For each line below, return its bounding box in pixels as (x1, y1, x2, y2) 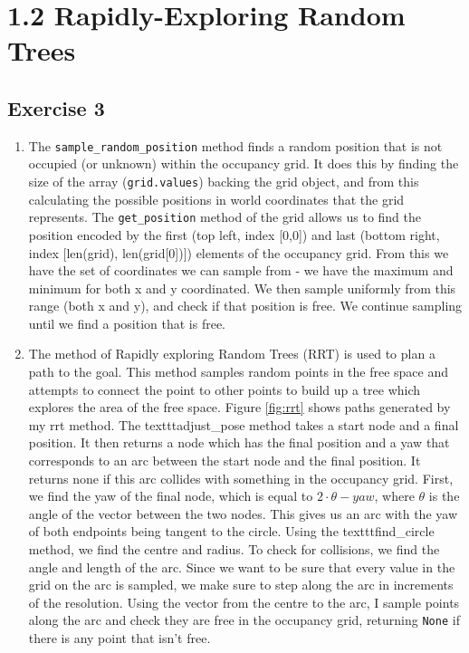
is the (428, 486, 460, 505)
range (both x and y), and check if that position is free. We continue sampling (28, 296, 463, 315)
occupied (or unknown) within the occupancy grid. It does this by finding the (28, 154, 459, 173)
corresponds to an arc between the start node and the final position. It (28, 451, 421, 470)
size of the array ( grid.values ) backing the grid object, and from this (28, 172, 419, 191)
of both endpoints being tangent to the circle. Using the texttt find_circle (28, 522, 435, 541)
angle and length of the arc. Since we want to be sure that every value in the (28, 557, 455, 576)
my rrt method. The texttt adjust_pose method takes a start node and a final (28, 415, 459, 434)
